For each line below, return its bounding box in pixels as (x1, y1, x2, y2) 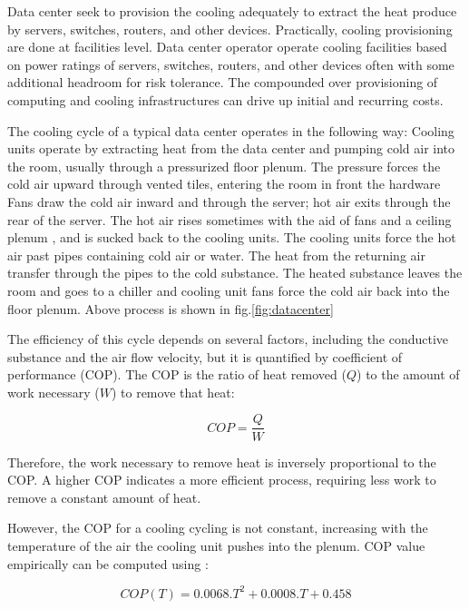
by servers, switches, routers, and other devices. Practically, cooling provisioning (7, 19, 453, 38)
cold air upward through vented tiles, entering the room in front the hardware (7, 174, 441, 193)
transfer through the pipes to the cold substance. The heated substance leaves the (7, 263, 463, 282)
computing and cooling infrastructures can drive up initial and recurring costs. (7, 90, 444, 109)
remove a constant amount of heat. (7, 487, 201, 506)
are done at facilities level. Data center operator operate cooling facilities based (7, 37, 447, 56)
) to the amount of (357, 365, 460, 384)
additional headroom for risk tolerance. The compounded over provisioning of (7, 73, 438, 92)
